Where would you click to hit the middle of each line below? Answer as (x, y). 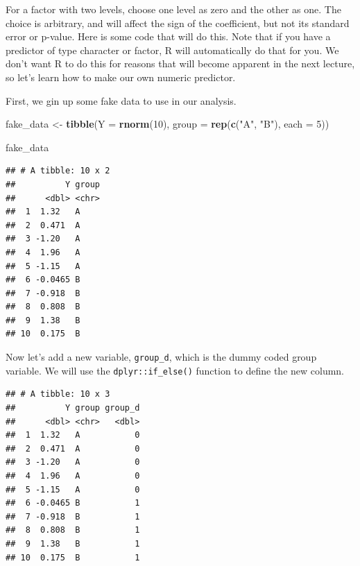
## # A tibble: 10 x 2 (58, 171)
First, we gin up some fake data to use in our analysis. (121, 100)
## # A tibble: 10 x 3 (58, 394)
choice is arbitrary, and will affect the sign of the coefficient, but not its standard (178, 23)
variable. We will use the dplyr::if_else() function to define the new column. (175, 370)
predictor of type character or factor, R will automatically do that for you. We (172, 50)
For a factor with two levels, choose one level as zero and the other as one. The (173, 9)
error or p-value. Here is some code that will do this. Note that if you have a (168, 36)
